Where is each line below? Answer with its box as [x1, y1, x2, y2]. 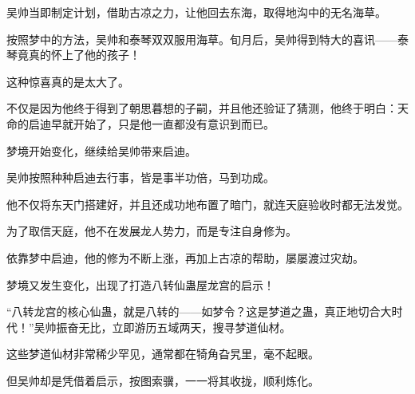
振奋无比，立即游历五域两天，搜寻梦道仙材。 [56, 318, 291, 335]
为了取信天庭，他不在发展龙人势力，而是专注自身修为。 [6, 223, 297, 239]
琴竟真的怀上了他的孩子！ [6, 46, 140, 63]
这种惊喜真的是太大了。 [6, 73, 129, 89]
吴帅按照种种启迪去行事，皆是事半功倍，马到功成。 [6, 169, 275, 186]
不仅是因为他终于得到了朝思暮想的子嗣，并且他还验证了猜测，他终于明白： [6, 100, 397, 116]
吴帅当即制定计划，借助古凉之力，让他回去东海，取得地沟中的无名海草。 [6, 4, 386, 20]
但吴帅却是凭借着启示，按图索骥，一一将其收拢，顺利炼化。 [6, 372, 319, 388]
